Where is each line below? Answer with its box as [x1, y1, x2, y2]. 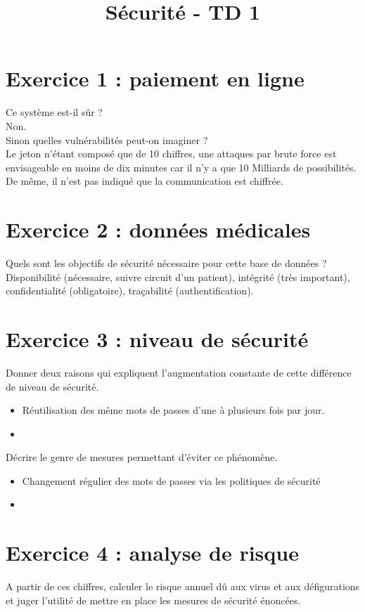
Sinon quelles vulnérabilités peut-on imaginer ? [6, 132, 208, 147]
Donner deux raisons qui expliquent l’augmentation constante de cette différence [6, 365, 352, 379]
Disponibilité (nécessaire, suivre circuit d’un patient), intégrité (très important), [6, 269, 350, 284]
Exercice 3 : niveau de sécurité [6, 324, 309, 353]
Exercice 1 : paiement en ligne [6, 64, 305, 93]
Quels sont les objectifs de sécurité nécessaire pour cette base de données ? [6, 256, 327, 270]
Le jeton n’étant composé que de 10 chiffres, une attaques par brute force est [6, 146, 337, 161]
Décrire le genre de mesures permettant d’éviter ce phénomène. [6, 450, 278, 464]
